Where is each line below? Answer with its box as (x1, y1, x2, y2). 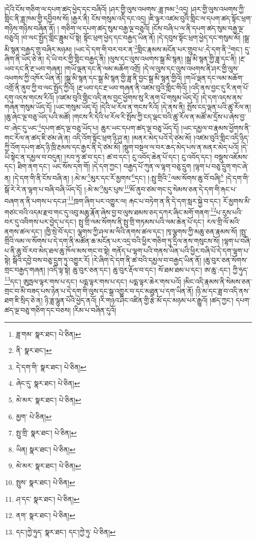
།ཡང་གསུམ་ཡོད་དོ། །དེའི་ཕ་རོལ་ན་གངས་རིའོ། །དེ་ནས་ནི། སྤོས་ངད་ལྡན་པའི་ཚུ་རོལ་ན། (54, 102, 251, 112)
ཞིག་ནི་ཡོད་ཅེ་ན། (4, 54, 44, 64)
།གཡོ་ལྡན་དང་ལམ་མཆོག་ (184, 73, 244, 83)
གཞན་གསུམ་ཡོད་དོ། (4, 102, 52, 112)
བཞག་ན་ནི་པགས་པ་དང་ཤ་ (4, 195, 68, 206)
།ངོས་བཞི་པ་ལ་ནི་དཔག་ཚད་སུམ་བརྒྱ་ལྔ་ (152, 23, 245, 33)
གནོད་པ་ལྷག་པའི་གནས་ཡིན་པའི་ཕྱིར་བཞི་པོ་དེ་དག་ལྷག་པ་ (112, 245, 250, 255)
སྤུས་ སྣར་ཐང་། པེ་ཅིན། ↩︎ (16, 477, 75, 487)
